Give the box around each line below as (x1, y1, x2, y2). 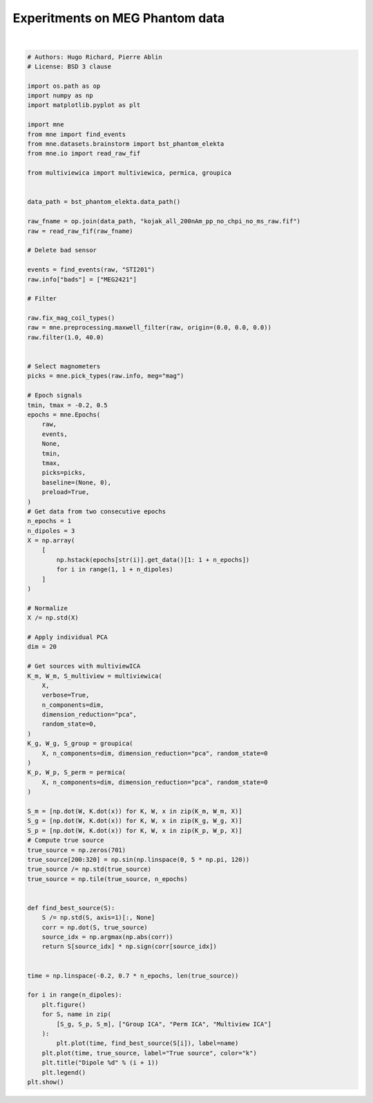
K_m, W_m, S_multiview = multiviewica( (27, 672, 162, 680)
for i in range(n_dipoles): (27, 991, 122, 999)
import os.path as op (27, 82, 101, 90)
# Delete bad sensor (27, 246, 97, 254)
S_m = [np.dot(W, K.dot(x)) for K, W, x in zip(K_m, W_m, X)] (27, 807, 242, 815)
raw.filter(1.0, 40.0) (27, 333, 104, 341)
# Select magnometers (27, 363, 101, 370)
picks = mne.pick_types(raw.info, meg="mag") (27, 372, 184, 380)
